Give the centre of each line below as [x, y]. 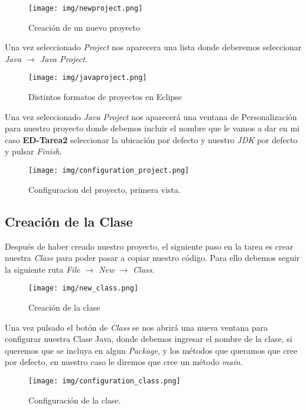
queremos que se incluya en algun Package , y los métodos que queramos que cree [151, 350]
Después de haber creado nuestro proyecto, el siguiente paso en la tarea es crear [149, 246]
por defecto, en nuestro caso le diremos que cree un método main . [124, 362]
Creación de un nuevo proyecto [84, 27]
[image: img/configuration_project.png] [109, 171]
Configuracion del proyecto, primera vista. [105, 189]
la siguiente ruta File [43, 269]
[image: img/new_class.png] [84, 288]
